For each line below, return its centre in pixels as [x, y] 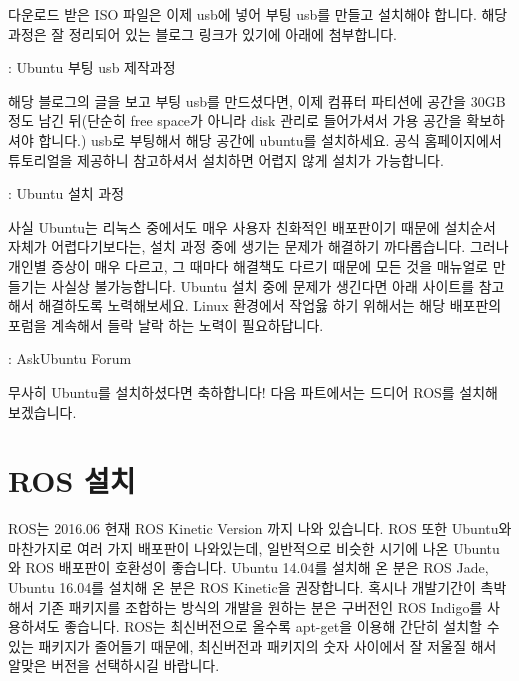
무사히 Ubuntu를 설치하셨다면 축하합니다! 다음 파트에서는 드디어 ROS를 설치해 [253, 391]
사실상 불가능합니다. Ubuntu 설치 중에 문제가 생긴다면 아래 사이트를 [263, 285]
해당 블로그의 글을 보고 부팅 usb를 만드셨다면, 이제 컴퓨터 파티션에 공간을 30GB [257, 100]
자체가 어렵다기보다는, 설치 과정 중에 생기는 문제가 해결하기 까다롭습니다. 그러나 [258, 246]
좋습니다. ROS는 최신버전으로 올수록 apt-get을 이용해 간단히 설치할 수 [282, 626]
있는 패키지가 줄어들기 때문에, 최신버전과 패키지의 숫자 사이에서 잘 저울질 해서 [252, 645]
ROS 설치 [72, 480]
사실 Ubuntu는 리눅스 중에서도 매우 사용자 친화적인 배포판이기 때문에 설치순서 [252, 226]
